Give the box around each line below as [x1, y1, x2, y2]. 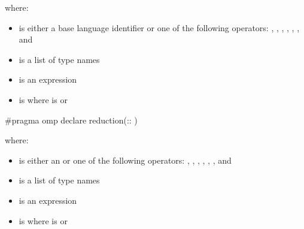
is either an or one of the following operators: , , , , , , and [19, 153, 232, 166]
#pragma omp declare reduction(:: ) [5, 113, 138, 126]
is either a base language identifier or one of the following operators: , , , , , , [19, 21, 300, 34]
